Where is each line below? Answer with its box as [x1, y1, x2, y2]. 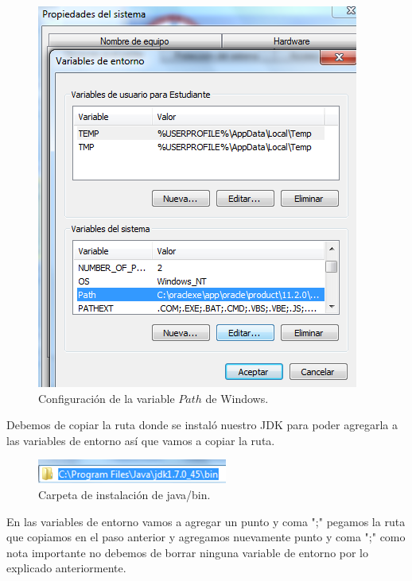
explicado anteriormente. [6, 560, 126, 576]
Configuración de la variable [38, 389, 175, 406]
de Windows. [205, 389, 269, 406]
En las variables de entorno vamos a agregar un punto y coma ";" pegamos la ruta [6, 513, 406, 529]
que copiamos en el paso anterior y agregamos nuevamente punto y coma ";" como [6, 529, 406, 545]
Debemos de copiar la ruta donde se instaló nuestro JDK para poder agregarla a [6, 416, 398, 433]
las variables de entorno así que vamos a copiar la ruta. [6, 432, 275, 448]
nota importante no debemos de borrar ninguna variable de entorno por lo [6, 544, 369, 560]
